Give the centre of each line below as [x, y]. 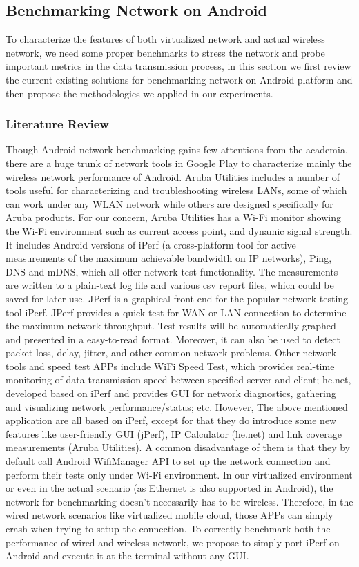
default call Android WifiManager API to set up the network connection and [168, 461]
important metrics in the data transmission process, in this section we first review [178, 66]
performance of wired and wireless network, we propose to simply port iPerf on [173, 542]
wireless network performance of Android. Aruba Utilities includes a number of [173, 176]
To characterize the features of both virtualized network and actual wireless [165, 39]
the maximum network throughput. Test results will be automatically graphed [171, 326]
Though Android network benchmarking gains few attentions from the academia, [177, 150]
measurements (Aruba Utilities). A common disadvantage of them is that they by [178, 447]
